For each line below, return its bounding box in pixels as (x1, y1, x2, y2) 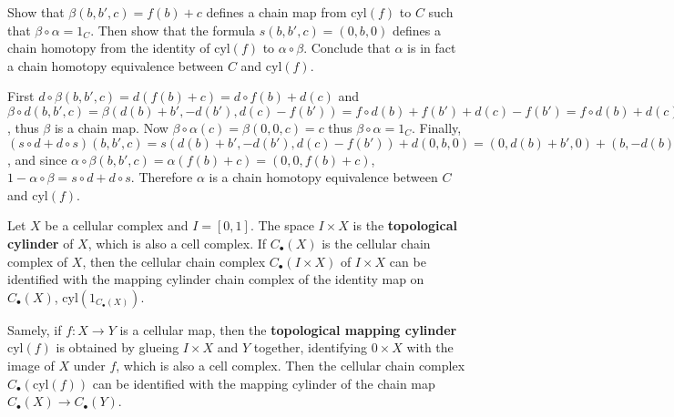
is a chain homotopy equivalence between (209, 168, 438, 187)
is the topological (352, 216, 457, 235)
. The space (250, 216, 314, 235)
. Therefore (130, 168, 193, 187)
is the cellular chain (322, 233, 431, 252)
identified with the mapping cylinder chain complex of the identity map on (7, 270, 424, 289)
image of (7, 355, 55, 374)
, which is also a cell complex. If (87, 233, 267, 252)
